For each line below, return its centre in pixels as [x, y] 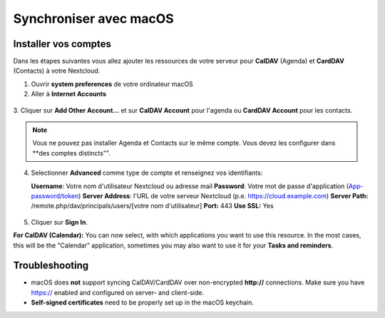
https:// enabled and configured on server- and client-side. [118, 292]
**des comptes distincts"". [71, 153]
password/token [55, 195]
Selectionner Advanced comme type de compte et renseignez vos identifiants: [147, 173]
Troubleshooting [51, 266]
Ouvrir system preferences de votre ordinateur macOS [112, 84]
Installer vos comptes [62, 44]
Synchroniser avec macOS [93, 19]
